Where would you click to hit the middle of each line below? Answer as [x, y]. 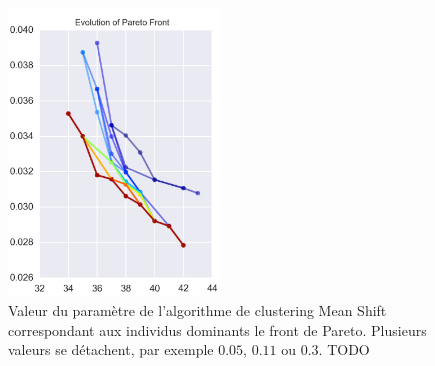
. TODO [344, 349]
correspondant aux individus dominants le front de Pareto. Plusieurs [217, 329]
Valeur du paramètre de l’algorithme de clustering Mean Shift [197, 309]
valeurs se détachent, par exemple [111, 349]
